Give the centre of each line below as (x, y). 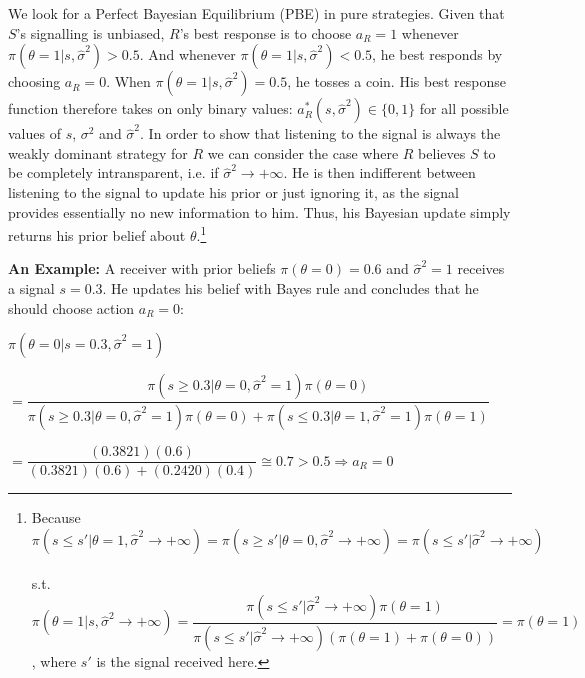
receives (481, 268)
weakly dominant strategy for (98, 152)
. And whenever (187, 54)
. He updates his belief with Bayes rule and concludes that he (290, 288)
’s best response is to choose (265, 32)
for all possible (464, 108)
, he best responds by (437, 54)
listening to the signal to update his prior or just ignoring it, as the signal (233, 191)
